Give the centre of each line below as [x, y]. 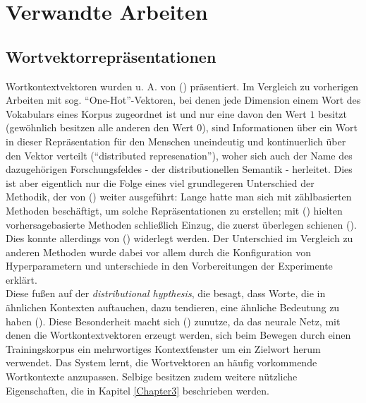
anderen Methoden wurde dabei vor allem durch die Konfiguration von [159, 252]
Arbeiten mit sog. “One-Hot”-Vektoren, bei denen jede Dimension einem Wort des [183, 100]
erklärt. [22, 279]
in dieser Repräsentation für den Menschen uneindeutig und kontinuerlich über [176, 141]
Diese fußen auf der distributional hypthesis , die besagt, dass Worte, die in [166, 293]
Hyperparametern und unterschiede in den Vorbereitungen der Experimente [169, 266]
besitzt [333, 113]
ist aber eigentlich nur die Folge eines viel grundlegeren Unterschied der [160, 182]
